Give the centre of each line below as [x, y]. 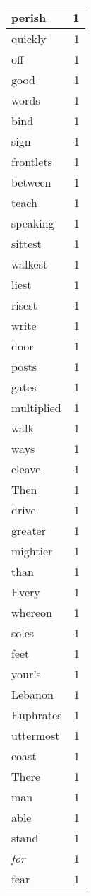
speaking [33, 223]
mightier [32, 551]
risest [24, 305]
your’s [26, 674]
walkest [30, 264]
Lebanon [32, 694]
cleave [26, 469]
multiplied [36, 407]
